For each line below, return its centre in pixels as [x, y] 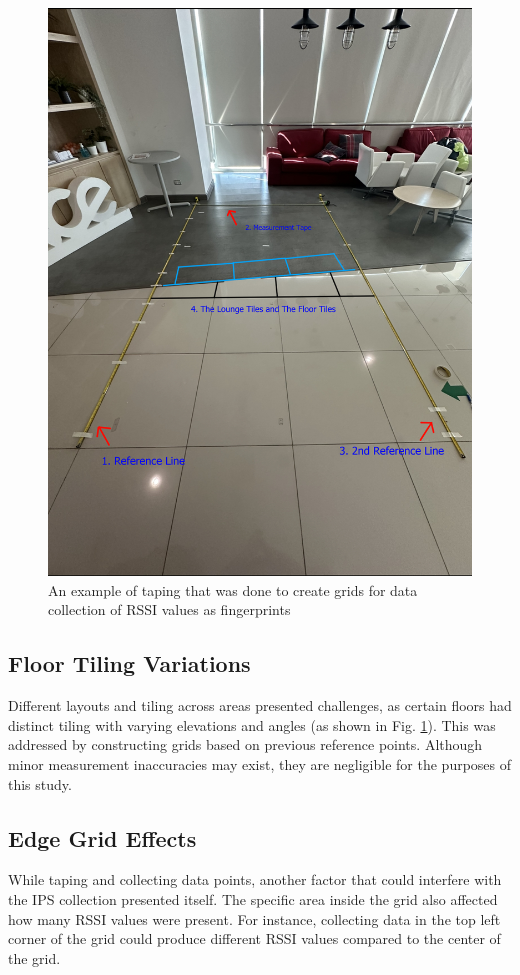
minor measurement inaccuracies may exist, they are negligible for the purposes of [260, 764]
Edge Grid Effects [102, 837]
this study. [40, 783]
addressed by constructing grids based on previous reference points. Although [245, 744]
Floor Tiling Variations [129, 663]
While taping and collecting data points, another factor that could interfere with [255, 879]
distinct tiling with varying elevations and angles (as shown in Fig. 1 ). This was [252, 724]
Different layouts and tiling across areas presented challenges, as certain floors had [260, 705]
